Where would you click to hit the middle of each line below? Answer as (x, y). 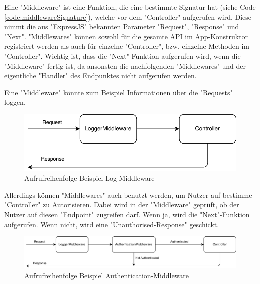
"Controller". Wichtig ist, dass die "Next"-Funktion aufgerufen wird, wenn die (122, 55)
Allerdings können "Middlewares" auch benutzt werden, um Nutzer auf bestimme (128, 194)
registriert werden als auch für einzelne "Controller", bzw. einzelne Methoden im (127, 46)
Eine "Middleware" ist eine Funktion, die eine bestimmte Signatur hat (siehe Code (130, 7)
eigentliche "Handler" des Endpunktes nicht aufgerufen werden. (100, 76)
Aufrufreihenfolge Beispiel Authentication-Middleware (107, 275)
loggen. (15, 102)
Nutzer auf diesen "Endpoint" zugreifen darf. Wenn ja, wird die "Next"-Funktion (127, 214)
